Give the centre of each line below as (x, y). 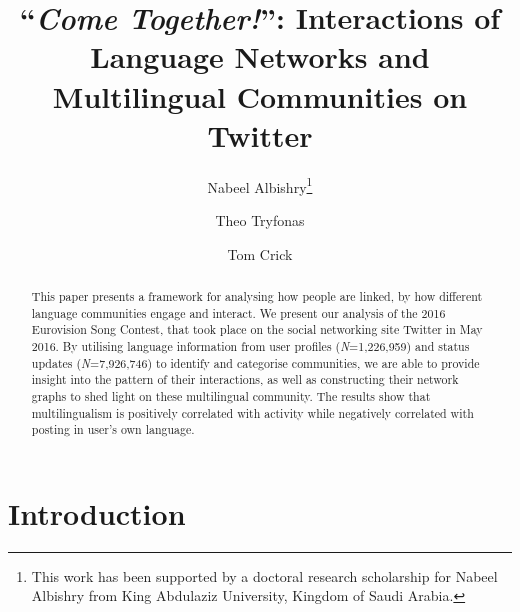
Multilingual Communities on (260, 95)
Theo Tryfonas (260, 219)
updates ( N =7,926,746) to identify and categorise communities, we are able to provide (255, 362)
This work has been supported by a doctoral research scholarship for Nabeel (264, 575)
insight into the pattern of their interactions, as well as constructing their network (245, 379)
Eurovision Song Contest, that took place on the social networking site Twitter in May (257, 329)
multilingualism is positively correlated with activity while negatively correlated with (252, 412)
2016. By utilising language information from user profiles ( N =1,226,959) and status (250, 345)
